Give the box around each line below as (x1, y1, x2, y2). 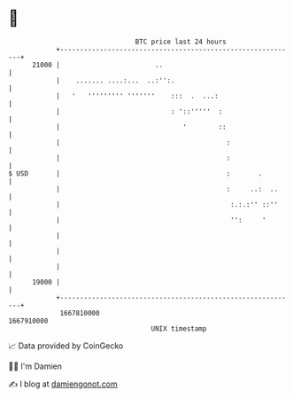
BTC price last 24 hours (135, 37, 227, 46)
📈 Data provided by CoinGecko (8, 340, 124, 351)
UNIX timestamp (151, 324, 207, 333)
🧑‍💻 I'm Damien (8, 361, 63, 371)
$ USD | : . (8, 168, 263, 178)
